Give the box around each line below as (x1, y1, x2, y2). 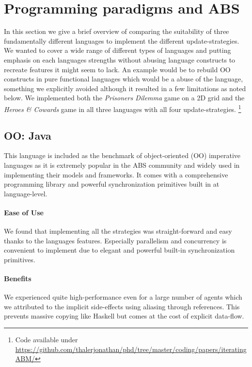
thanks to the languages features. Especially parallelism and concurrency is (4, 235, 227, 245)
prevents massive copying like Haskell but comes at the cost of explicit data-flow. (4, 311, 244, 321)
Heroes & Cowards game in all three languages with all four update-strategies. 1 (4, 102, 241, 114)
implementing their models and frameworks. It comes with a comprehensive (4, 169, 228, 179)
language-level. (4, 188, 47, 198)
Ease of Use (4, 207, 44, 217)
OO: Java (4, 128, 51, 143)
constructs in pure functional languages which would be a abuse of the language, (4, 74, 243, 84)
